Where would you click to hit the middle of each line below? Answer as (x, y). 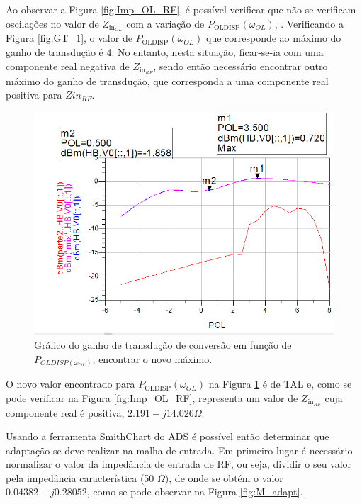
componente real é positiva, (65, 412)
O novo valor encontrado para (70, 384)
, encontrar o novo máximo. (152, 358)
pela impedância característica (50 (80, 477)
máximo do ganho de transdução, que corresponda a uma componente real (167, 80)
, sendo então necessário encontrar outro (241, 66)
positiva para (34, 95)
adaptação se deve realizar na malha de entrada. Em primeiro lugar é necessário (179, 450)
